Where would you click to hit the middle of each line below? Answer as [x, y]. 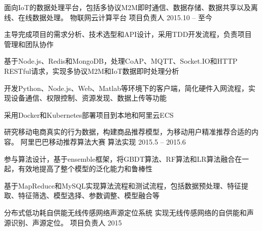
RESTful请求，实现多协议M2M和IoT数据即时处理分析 [92, 71]
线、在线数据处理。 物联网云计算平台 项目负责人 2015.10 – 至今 [108, 17]
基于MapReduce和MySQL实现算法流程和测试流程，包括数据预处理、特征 [123, 185]
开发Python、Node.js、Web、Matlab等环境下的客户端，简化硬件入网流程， [126, 88]
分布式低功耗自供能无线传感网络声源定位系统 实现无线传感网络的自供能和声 [129, 212]
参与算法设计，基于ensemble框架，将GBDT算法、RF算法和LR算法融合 [120, 158]
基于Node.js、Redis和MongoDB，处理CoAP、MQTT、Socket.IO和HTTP [121, 61]
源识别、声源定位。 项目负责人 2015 [63, 222]
